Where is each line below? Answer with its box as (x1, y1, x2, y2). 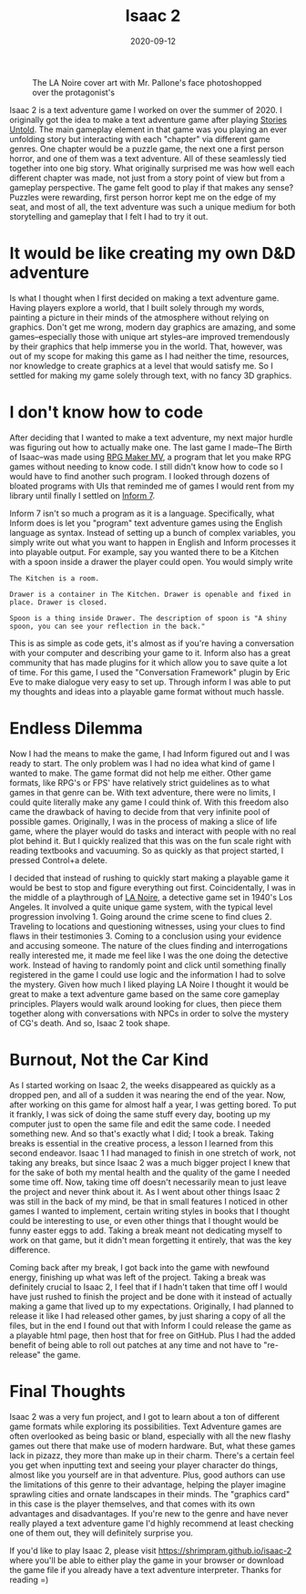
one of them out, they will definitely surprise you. (9, 1527, 193, 1538)
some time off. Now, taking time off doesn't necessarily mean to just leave (9, 1177, 287, 1188)
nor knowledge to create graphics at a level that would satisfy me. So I (9, 360, 273, 371)
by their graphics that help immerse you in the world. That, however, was (9, 341, 283, 352)
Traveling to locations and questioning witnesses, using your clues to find (9, 920, 285, 931)
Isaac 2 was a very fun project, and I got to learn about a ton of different (9, 1411, 280, 1422)
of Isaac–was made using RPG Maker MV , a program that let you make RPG (9, 451, 291, 462)
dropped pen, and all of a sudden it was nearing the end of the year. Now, (9, 1089, 286, 1100)
